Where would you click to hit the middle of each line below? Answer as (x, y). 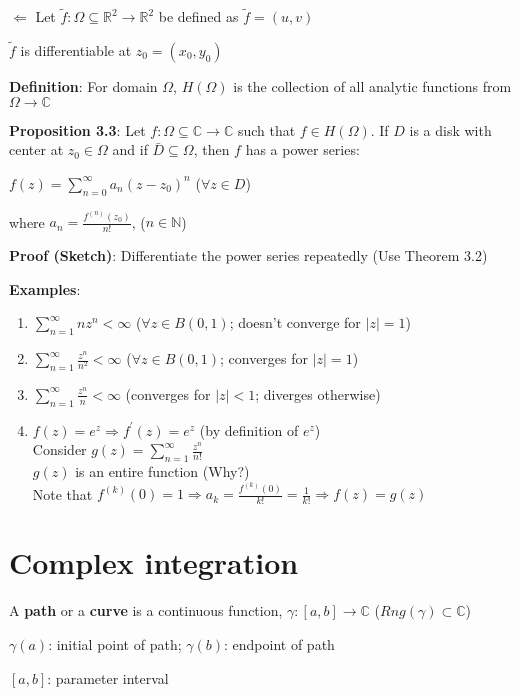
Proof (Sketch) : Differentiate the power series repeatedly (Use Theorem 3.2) (248, 255)
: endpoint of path (279, 643)
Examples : (45, 288)
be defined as (198, 16)
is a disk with (450, 129)
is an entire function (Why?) (162, 471)
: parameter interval (108, 677)
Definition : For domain (83, 86)
